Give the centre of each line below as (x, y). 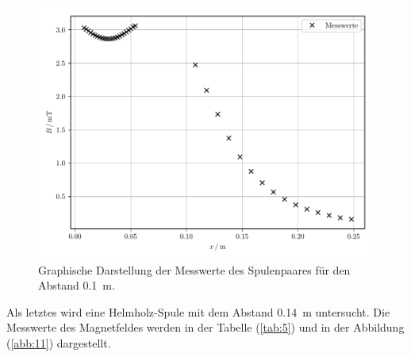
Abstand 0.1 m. (77, 285)
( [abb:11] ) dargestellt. (59, 342)
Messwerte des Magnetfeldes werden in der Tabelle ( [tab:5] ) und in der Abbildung (205, 327)
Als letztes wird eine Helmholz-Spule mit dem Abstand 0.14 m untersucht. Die (198, 311)
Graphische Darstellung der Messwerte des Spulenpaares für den (194, 269)
